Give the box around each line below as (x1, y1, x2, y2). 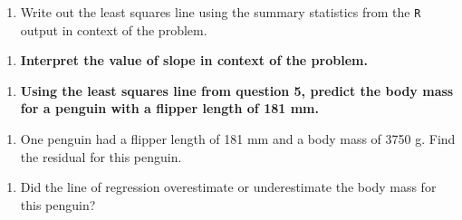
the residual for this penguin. (20, 147, 182, 166)
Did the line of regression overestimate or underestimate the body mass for (20, 177, 437, 196)
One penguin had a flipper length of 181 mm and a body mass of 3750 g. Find (20, 129, 456, 148)
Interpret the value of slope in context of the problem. (20, 51, 368, 70)
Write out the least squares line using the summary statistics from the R (20, 3, 421, 21)
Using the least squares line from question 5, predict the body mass (20, 81, 454, 100)
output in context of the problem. (20, 20, 207, 39)
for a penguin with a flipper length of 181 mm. (20, 99, 319, 118)
